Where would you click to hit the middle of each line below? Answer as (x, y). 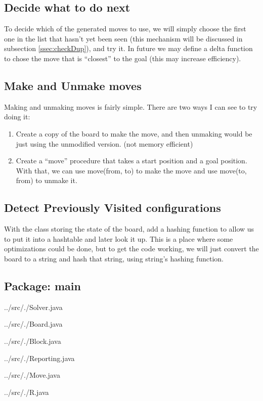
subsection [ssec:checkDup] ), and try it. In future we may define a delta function (128, 48)
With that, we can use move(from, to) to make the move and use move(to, (131, 170)
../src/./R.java (27, 392)
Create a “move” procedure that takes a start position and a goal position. (131, 161)
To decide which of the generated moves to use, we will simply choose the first (125, 29)
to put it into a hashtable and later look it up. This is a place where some (119, 238)
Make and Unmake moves (73, 85)
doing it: (17, 117)
